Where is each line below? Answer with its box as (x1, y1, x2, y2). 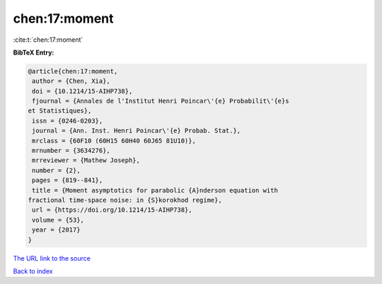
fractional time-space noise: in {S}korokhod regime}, (28, 196, 222, 204)
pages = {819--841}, (32, 176, 103, 184)
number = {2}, (32, 166, 81, 174)
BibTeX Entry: (13, 48, 54, 57)
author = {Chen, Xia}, (32, 77, 111, 85)
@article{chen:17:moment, (28, 67, 118, 75)
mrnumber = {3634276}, (32, 147, 111, 155)
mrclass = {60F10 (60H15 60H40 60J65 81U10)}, (32, 137, 196, 144)
